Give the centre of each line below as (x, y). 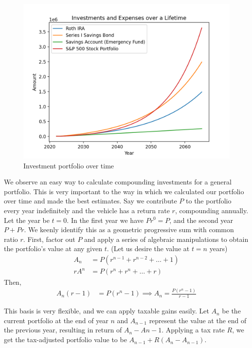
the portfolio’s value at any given (53, 248)
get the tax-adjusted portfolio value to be (65, 339)
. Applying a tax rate (193, 330)
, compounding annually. (212, 210)
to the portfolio (209, 201)
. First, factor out (49, 239)
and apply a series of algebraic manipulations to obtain (166, 239)
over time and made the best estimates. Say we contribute (90, 201)
